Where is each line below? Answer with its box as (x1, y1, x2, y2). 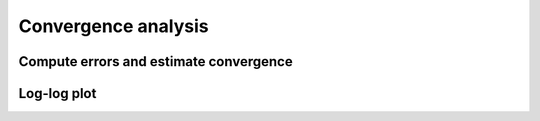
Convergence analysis (18, 15, 209, 37)
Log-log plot (18, 85, 97, 102)
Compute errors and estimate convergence (18, 53, 294, 70)
